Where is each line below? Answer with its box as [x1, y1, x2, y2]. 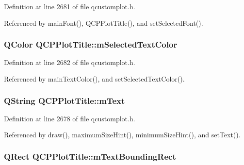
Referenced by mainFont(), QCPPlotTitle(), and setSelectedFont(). [4, 17, 203, 28]
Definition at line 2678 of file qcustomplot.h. [4, 113, 135, 123]
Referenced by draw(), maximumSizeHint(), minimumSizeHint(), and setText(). [4, 130, 241, 140]
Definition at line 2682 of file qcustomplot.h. [4, 57, 135, 67]
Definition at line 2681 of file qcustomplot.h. [4, 1, 135, 11]
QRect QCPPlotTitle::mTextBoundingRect [4, 150, 176, 162]
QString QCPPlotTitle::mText [4, 94, 125, 106]
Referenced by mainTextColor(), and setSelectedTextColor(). [4, 74, 185, 83]
